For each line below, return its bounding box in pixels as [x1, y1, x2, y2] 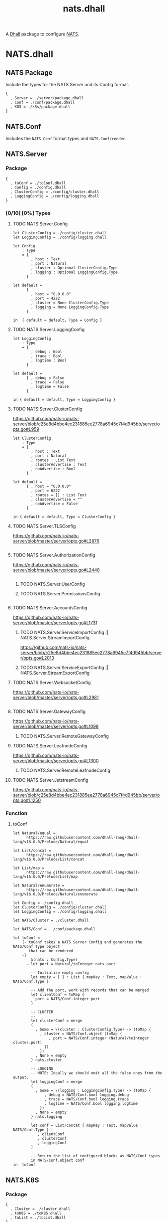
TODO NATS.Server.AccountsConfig [12, 604, 87, 611]
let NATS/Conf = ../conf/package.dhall [12, 927, 96, 932]
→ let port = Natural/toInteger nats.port [26, 962, 116, 967]
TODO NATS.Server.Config [12, 220, 68, 227]
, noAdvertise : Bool [31, 466, 76, 471]
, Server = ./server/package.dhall [10, 96, 84, 101]
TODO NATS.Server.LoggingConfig [12, 326, 85, 332]
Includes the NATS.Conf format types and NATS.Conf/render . [5, 136, 127, 141]
